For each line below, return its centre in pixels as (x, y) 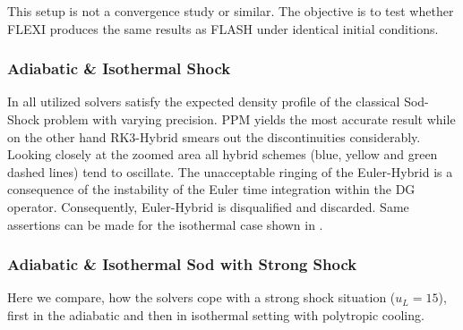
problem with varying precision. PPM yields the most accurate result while (249, 119)
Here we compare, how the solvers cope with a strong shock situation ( (201, 297)
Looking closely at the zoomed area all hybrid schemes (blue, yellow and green (223, 154)
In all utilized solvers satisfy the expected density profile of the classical (204, 102)
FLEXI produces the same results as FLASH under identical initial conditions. (223, 28)
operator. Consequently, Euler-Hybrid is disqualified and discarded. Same (208, 206)
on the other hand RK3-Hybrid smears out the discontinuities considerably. (214, 136)
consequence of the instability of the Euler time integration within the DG (211, 189)
